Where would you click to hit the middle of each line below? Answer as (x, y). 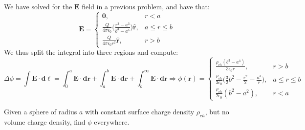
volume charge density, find (45, 121)
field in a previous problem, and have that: (146, 6)
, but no (217, 112)
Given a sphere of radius (41, 112)
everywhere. (112, 121)
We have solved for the (38, 6)
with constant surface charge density (140, 112)
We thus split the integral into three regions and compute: (91, 52)
